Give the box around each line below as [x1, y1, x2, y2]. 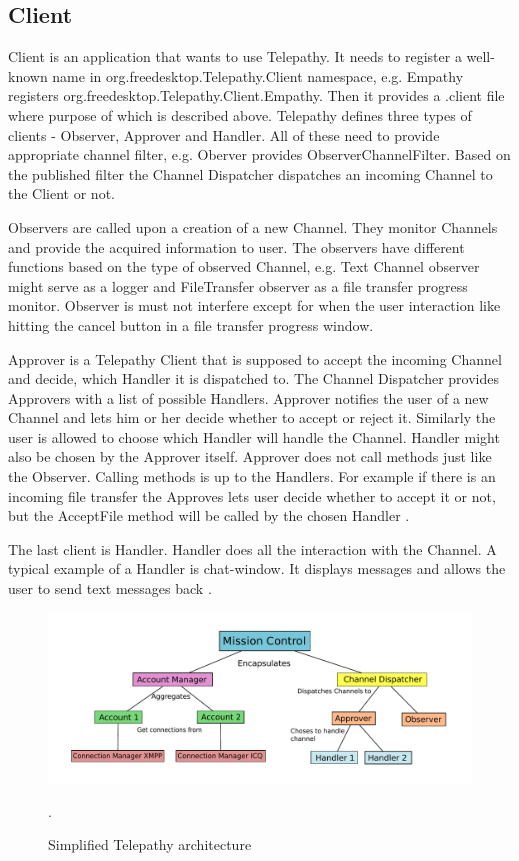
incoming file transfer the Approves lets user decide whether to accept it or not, [8, 485, 496, 506]
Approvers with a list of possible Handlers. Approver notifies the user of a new [8, 387, 489, 408]
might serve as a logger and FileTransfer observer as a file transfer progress [8, 275, 468, 296]
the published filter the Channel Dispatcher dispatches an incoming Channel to [8, 163, 493, 184]
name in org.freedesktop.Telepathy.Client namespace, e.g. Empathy [52, 65, 464, 86]
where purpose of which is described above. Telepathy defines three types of [8, 104, 472, 125]
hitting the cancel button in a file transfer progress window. [8, 314, 374, 335]
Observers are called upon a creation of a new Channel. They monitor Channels [8, 216, 498, 237]
